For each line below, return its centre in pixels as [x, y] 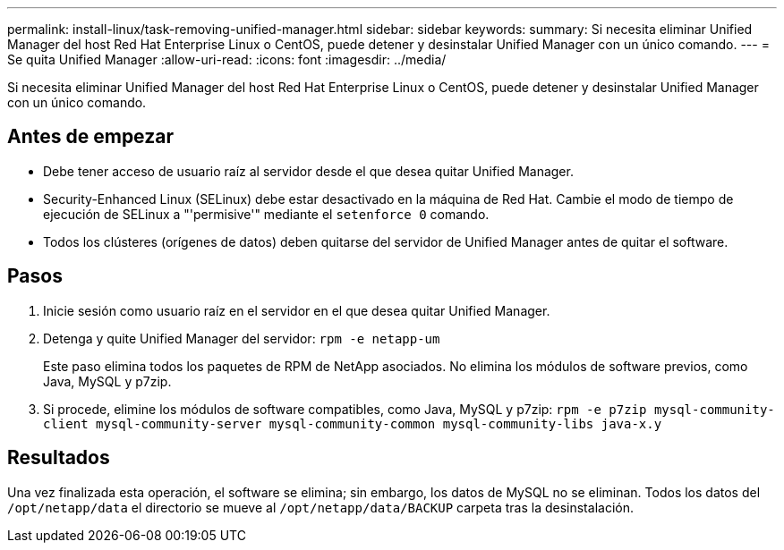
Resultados [59, 458]
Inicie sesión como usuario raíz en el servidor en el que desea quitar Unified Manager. [297, 310]
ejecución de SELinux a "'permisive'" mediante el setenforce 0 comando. [266, 214]
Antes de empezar [90, 137]
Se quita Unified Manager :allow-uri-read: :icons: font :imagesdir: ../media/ [227, 59]
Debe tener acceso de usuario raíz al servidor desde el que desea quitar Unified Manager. [308, 171]
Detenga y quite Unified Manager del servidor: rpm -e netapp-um [242, 338]
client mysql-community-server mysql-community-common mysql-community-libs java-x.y [353, 423]
